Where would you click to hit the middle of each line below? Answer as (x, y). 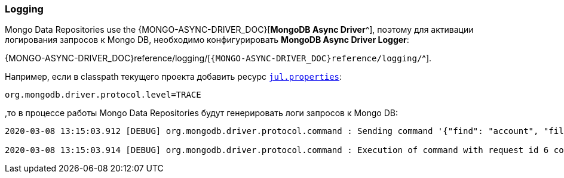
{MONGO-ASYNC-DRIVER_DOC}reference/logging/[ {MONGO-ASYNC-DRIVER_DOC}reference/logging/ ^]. (218, 58)
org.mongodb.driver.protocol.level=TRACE (103, 95)
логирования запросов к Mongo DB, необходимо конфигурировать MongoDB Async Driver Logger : (207, 40)
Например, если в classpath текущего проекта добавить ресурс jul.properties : (174, 77)
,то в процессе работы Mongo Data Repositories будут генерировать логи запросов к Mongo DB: (201, 113)
